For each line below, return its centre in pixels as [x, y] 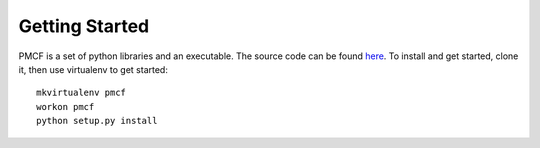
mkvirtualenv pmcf [81, 93]
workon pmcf [65, 106]
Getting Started [84, 26]
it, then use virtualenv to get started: [93, 69]
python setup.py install [97, 121]
